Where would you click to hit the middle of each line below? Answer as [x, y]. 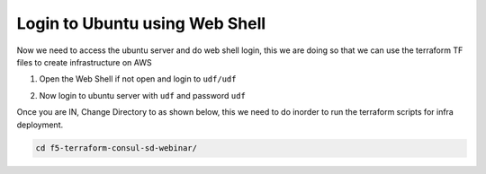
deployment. [40, 125]
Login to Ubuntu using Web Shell [141, 23]
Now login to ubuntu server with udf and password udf [143, 95]
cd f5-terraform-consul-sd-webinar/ [117, 148]
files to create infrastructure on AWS [84, 62]
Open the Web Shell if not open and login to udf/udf [138, 79]
